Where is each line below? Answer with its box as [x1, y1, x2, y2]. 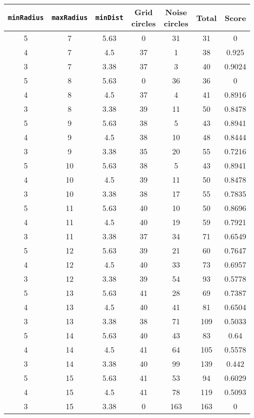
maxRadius [51, 14, 88, 21]
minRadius [8, 14, 44, 21]
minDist [95, 14, 124, 21]
